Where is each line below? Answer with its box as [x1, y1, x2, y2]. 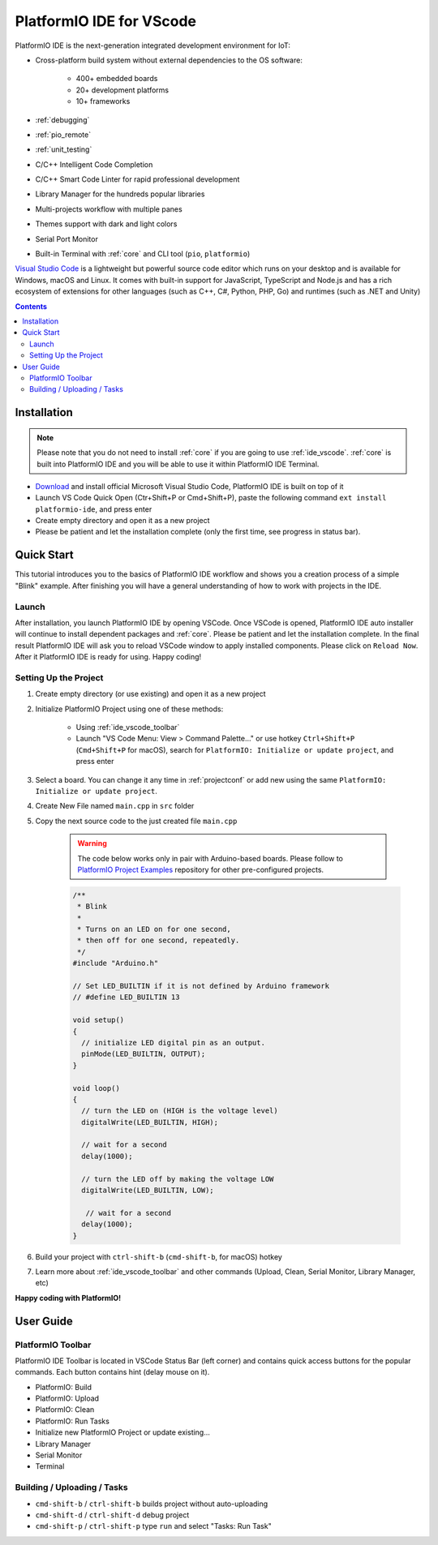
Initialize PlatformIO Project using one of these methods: [35, 704, 224, 714]
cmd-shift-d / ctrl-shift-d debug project [35, 1509, 190, 1520]
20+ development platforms [75, 85, 170, 95]
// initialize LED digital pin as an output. [81, 1038, 265, 1047]
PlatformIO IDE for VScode [15, 12, 196, 30]
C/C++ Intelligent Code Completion [35, 159, 153, 170]
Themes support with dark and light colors [35, 219, 178, 229]
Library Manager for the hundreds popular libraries [35, 189, 205, 199]
